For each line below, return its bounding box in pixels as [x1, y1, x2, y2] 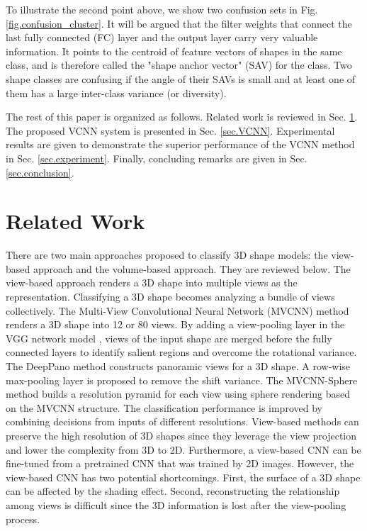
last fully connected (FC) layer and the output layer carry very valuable [6, 30, 318, 45]
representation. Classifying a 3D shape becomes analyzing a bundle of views [6, 289, 335, 304]
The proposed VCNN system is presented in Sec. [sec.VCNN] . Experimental [6, 123, 335, 138]
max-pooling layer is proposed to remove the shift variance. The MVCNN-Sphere [6, 372, 358, 387]
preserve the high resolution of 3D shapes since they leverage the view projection [6, 427, 357, 442]
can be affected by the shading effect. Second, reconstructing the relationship [6, 484, 340, 498]
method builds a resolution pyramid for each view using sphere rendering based [6, 386, 350, 401]
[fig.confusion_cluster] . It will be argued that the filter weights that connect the [6, 16, 352, 30]
